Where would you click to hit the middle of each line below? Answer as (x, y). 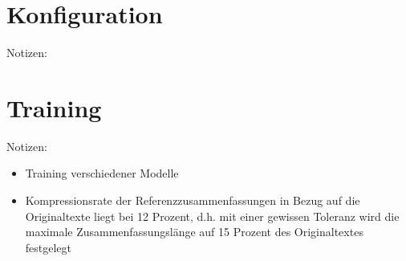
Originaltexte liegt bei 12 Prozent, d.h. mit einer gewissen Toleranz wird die (212, 216)
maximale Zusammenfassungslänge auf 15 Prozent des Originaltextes (194, 232)
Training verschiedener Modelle (102, 173)
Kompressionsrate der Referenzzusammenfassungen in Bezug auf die (193, 200)
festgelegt (49, 247)
